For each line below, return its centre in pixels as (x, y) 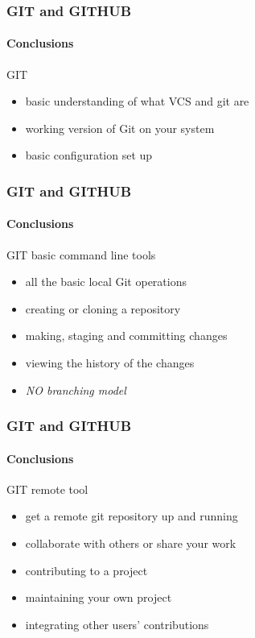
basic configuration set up (89, 155)
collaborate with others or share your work (131, 543)
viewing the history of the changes (110, 363)
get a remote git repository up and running (132, 516)
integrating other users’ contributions (117, 624)
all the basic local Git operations (106, 282)
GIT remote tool (47, 489)
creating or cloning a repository (103, 308)
